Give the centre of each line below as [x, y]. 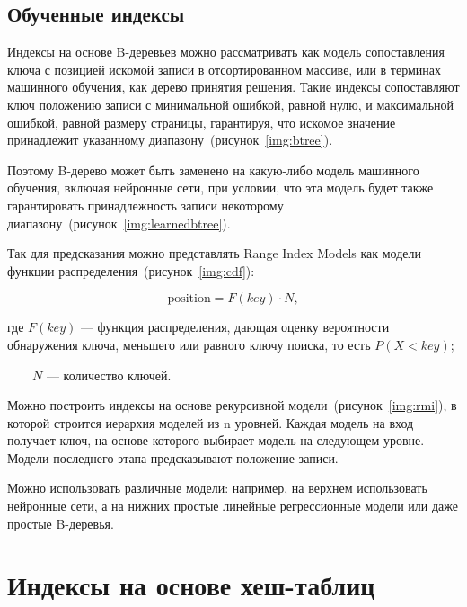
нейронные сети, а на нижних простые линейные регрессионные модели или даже [233, 506]
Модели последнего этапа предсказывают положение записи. [173, 457]
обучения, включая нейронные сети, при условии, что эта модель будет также [220, 187]
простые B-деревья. [61, 523]
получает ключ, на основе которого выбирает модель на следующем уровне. [216, 440]
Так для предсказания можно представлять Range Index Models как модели [214, 253]
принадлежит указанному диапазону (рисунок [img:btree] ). [170, 140]
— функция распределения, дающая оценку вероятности [235, 327]
